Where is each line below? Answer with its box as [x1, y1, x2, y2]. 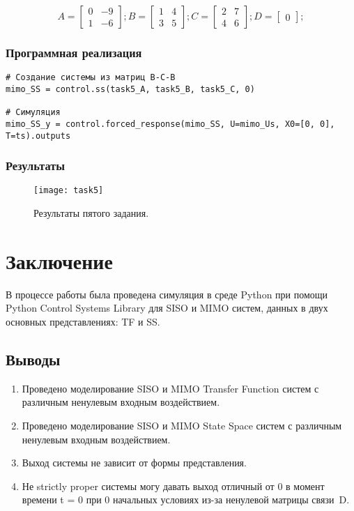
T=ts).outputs [6, 130, 71, 141]
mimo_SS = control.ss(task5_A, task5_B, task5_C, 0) [6, 84, 255, 94]
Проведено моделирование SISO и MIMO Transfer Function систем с [22, 381, 319, 395]
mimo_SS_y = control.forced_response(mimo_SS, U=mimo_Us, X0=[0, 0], [6, 119, 335, 129]
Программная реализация [6, 43, 142, 61]
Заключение [6, 246, 113, 275]
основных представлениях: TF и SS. [6, 314, 160, 328]
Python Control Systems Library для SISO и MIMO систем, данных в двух [6, 300, 328, 315]
